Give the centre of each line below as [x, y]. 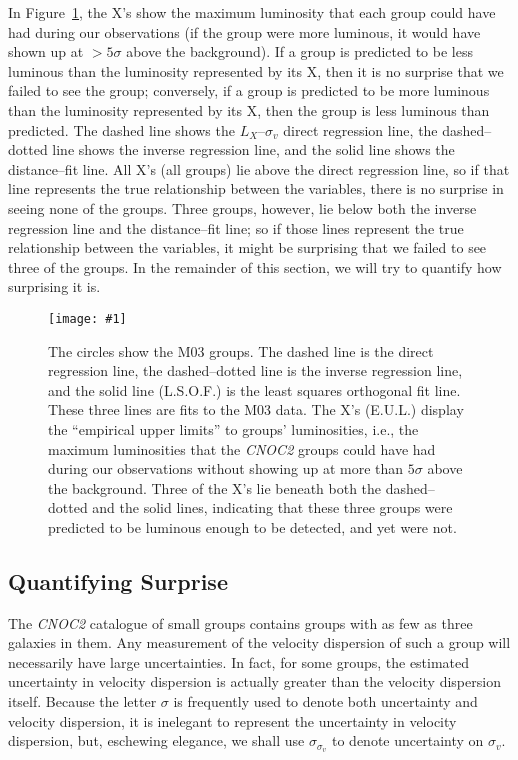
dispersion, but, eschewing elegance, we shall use [156, 740]
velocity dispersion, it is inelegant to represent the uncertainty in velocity [232, 720]
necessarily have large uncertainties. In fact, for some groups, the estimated [239, 661]
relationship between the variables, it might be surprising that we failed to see [247, 247]
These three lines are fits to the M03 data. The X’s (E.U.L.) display [256, 409]
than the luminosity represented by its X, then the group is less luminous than [249, 109]
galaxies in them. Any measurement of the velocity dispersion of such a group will [259, 642]
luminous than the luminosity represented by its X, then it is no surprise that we [256, 70]
